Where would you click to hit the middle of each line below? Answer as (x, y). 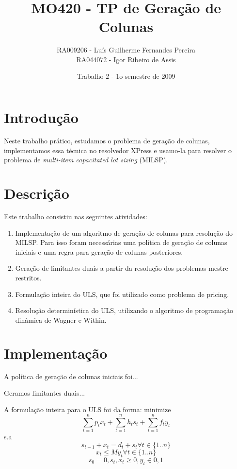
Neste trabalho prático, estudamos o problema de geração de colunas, (107, 141)
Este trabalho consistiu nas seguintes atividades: (76, 216)
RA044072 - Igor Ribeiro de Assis (126, 59)
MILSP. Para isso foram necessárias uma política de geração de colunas (121, 242)
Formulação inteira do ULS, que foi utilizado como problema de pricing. (122, 294)
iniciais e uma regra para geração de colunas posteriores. (99, 252)
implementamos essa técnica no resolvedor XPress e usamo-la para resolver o (118, 150)
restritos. (28, 277)
